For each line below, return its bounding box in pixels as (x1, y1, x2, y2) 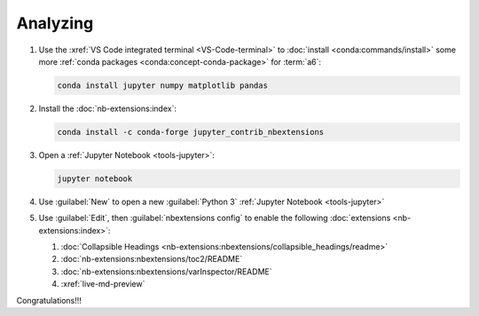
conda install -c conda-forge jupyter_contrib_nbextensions (57, 127, 325, 137)
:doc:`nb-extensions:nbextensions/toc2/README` (60, 254, 243, 265)
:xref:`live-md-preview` (60, 279, 145, 289)
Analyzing (16, 13, 94, 33)
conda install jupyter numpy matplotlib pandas (57, 80, 268, 91)
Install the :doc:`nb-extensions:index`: (38, 103, 177, 114)
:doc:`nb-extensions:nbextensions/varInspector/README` (60, 266, 272, 277)
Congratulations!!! (16, 295, 82, 305)
